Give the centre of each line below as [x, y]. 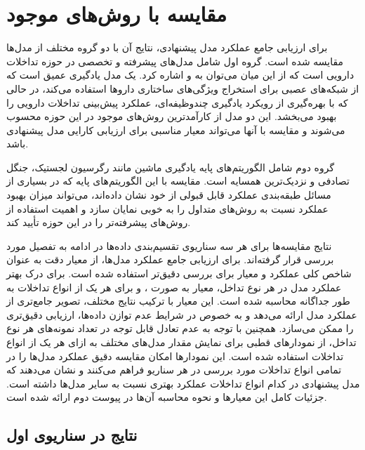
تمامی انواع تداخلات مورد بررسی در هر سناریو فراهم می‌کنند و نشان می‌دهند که [174, 370]
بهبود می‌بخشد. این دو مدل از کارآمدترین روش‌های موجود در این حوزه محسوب [172, 116]
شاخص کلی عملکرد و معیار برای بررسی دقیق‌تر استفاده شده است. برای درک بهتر [179, 273]
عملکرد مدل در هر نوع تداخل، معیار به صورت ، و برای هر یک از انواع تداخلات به [174, 287]
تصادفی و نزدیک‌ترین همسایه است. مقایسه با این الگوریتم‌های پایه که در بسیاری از [178, 181]
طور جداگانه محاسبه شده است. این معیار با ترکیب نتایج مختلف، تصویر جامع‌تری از [178, 301]
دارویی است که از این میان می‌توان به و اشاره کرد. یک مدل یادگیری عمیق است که [180, 75]
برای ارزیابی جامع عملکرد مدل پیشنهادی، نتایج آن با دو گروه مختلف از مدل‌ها [167, 47]
